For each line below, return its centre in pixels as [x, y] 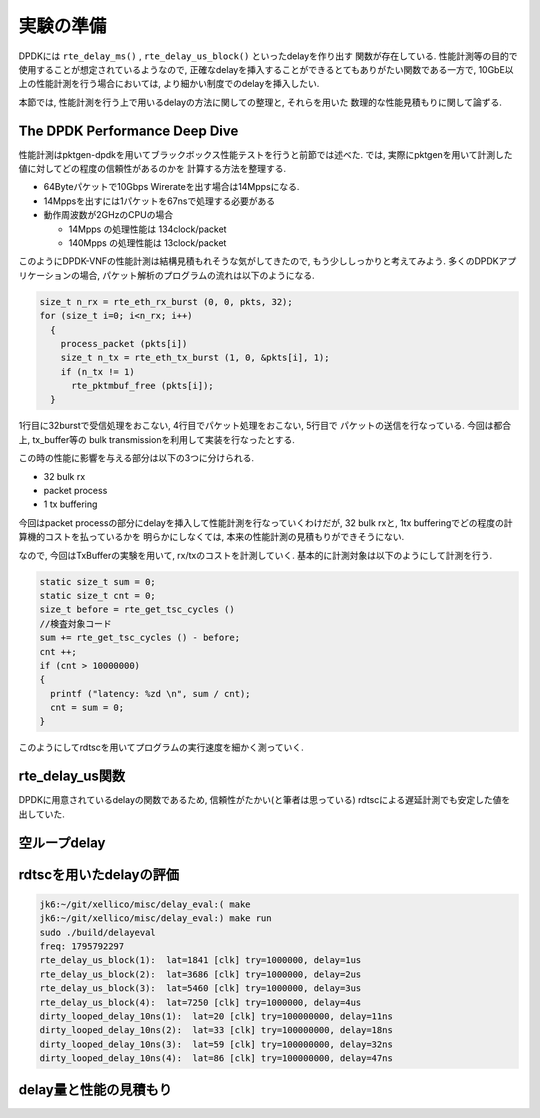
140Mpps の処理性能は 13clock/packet [147, 242]
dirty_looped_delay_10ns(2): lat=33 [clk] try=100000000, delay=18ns [216, 1030]
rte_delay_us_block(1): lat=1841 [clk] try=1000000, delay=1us [200, 960]
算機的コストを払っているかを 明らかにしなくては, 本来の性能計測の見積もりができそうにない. [211, 537]
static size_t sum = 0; [98, 581]
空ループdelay [62, 842]
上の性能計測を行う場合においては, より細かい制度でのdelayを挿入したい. [169, 84]
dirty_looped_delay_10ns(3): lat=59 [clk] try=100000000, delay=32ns [216, 1044]
